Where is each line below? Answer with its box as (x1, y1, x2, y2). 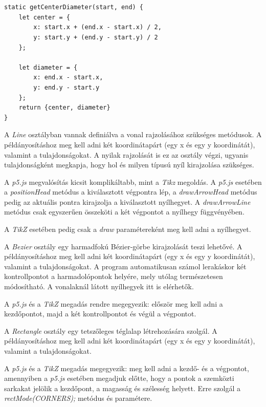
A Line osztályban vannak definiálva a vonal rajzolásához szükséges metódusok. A (4, 129, 262, 140)
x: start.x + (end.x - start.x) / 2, (33, 24, 162, 31)
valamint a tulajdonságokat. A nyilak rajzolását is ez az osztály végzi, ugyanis (4, 149, 249, 160)
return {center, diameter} (18, 104, 110, 112)
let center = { (18, 13, 70, 21)
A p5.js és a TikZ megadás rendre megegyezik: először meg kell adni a (4, 298, 223, 309)
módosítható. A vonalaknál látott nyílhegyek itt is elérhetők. (4, 281, 194, 292)
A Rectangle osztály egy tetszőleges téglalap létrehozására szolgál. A (4, 325, 217, 336)
